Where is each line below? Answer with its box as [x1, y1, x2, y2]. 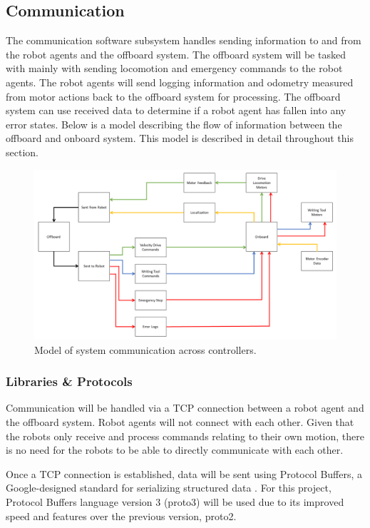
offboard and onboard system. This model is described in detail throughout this [6, 131, 354, 146]
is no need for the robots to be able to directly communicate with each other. [6, 442, 344, 457]
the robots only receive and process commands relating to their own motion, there [6, 428, 364, 443]
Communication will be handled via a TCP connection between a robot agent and [6, 400, 364, 415]
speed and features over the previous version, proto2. [6, 508, 237, 523]
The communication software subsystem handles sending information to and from [6, 33, 361, 48]
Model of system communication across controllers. [34, 342, 257, 357]
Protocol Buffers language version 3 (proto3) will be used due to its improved [6, 494, 344, 509]
